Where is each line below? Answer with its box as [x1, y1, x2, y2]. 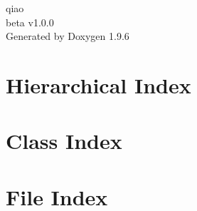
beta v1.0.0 [6, 14, 54, 29]
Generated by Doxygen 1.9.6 [6, 29, 129, 43]
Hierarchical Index [6, 70, 191, 99]
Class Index [6, 126, 122, 155]
